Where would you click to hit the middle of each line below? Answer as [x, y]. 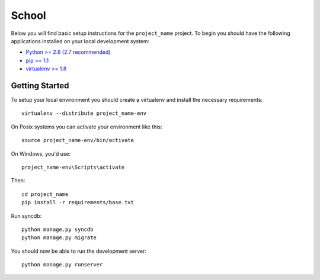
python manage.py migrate [59, 238]
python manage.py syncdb [57, 229]
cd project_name [45, 194]
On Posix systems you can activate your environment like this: [87, 127]
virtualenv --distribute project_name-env [84, 113]
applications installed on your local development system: [80, 41]
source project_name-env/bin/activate [78, 140]
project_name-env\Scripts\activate [73, 167]
